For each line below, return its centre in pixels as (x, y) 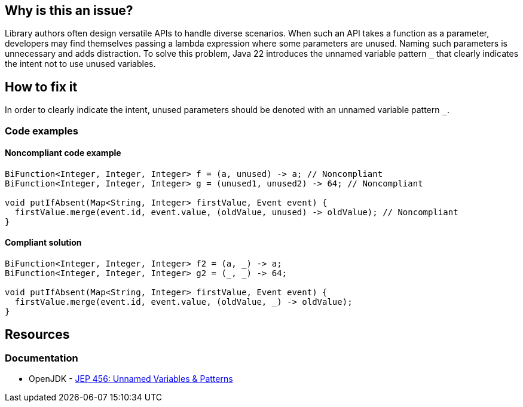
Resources (37, 334)
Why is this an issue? (69, 10)
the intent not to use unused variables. (80, 64)
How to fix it (41, 87)
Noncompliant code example (63, 153)
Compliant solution (43, 243)
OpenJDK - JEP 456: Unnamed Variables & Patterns (131, 379)
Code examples (42, 131)
